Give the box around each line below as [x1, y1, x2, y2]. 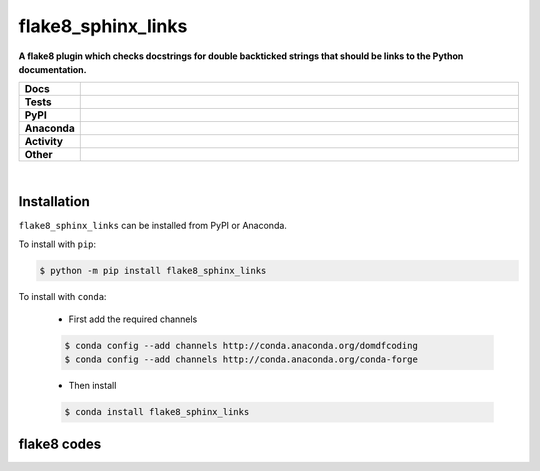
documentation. [18, 63, 87, 75]
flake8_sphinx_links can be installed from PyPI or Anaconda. [18, 220, 287, 232]
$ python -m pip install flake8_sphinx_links [39, 265, 267, 276]
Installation [18, 193, 90, 210]
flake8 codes [18, 435, 102, 452]
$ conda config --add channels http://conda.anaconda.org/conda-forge [64, 354, 419, 365]
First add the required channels [68, 313, 198, 325]
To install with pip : [18, 238, 97, 250]
